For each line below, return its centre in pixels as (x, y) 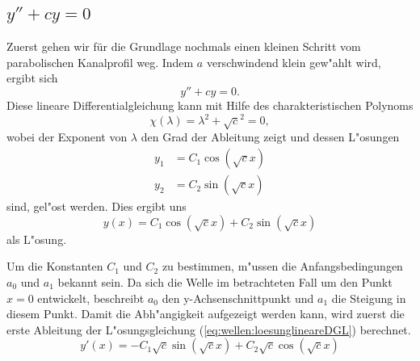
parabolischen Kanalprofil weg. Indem (100, 62)
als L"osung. (37, 239)
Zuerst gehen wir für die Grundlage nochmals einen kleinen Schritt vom (184, 46)
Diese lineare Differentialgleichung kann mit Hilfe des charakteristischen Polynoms (210, 105)
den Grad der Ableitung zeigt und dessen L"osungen (270, 137)
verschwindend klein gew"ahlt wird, (294, 62)
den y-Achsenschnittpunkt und (238, 298)
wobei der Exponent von (67, 137)
